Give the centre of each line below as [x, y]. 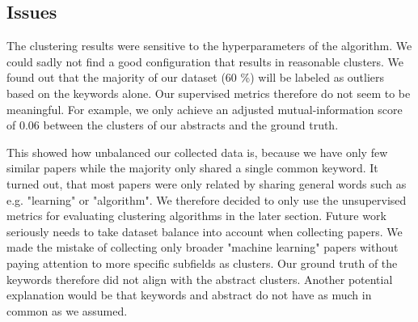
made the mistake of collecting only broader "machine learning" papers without [203, 247]
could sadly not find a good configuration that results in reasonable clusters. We [205, 61]
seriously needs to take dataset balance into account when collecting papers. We [205, 231]
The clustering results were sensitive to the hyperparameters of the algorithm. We [209, 46]
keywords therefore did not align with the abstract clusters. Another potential [200, 279]
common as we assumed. [67, 310]
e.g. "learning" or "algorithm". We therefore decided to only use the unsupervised [207, 199]
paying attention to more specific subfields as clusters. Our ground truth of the [202, 263]
